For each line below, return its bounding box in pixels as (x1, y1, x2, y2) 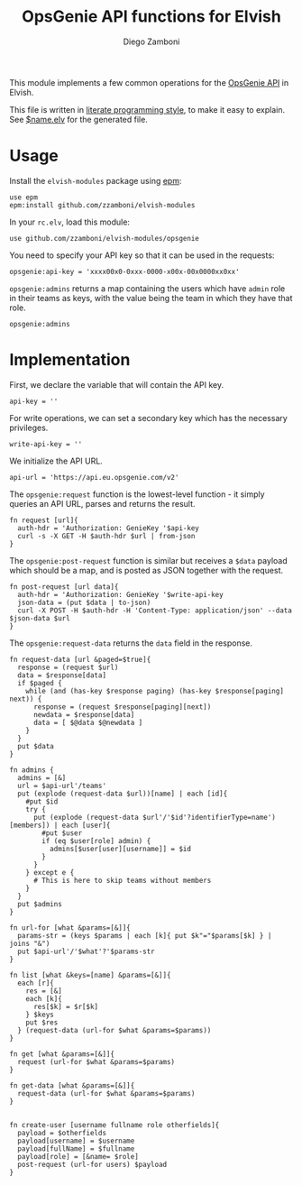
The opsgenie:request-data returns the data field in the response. (9, 638, 252, 648)
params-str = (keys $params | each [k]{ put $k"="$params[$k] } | (17, 931, 272, 940)
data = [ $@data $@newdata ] (32, 718, 143, 727)
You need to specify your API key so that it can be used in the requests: (9, 250, 275, 261)
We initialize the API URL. (9, 455, 104, 466)
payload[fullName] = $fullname (17, 1144, 135, 1153)
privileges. (9, 422, 49, 433)
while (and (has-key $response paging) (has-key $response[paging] (25, 686, 284, 695)
